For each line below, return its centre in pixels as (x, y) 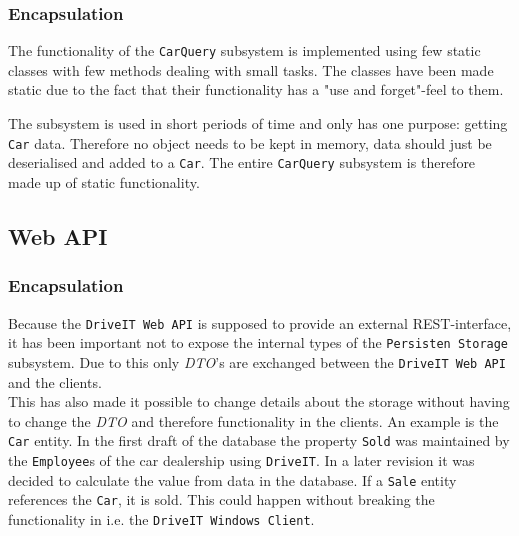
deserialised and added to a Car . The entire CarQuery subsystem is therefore (242, 162)
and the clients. (55, 381)
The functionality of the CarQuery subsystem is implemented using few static (244, 50)
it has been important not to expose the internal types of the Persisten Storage (258, 342)
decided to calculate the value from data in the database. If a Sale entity (232, 479)
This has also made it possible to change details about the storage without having (259, 401)
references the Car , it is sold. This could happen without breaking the (221, 499)
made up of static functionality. (104, 181)
